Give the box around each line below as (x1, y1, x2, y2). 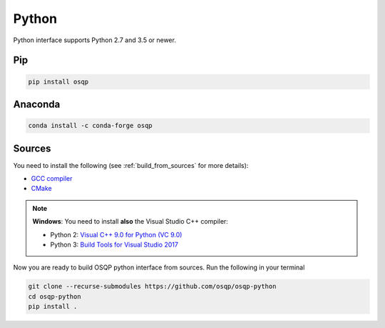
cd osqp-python (28, 292, 81, 300)
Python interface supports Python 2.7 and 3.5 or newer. (13, 36, 176, 44)
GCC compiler (31, 174, 73, 183)
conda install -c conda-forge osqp (28, 121, 153, 130)
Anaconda (13, 98, 61, 110)
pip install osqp (28, 77, 89, 86)
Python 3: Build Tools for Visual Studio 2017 (50, 240, 178, 249)
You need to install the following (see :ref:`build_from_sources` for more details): (13, 161, 249, 169)
